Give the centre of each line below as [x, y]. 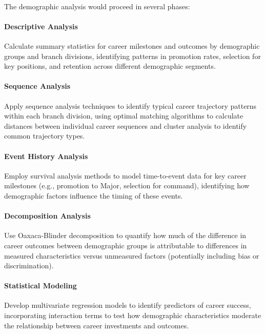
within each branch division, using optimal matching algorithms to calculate [124, 116]
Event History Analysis [46, 156]
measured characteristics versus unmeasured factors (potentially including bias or [132, 255]
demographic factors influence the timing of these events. [94, 195]
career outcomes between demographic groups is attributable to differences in [126, 245]
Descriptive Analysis [41, 26]
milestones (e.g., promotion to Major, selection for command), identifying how [127, 185]
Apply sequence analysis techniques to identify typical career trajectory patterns [130, 105]
